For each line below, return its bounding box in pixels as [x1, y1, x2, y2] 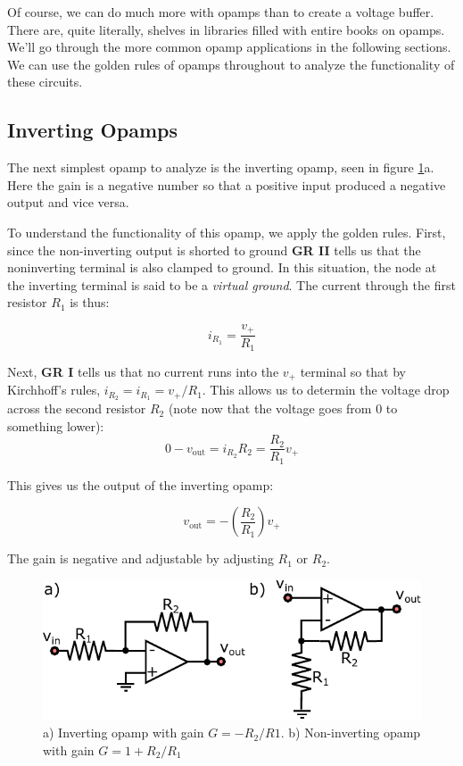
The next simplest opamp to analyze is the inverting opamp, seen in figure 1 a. [7, 158, 434, 177]
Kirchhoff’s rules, [7, 380, 101, 399]
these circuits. [7, 72, 83, 91]
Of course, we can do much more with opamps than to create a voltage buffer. [7, 3, 434, 21]
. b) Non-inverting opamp [280, 723, 421, 742]
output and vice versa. [7, 193, 129, 212]
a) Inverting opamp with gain [43, 723, 204, 742]
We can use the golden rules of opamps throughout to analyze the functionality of [7, 54, 455, 73]
